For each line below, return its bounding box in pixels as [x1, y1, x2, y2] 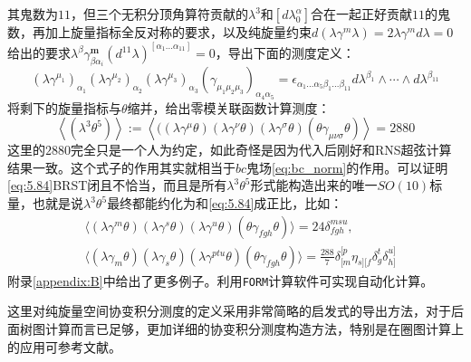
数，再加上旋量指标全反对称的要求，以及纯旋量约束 [7, 23, 312, 41]
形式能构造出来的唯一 [250, 176, 378, 195]
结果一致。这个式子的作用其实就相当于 [7, 157, 235, 176]
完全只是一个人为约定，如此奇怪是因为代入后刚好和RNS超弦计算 [71, 140, 452, 159]
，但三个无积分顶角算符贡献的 [71, 5, 248, 23]
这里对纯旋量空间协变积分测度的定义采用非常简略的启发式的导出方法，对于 [7, 301, 451, 320]
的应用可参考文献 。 [7, 337, 121, 356]
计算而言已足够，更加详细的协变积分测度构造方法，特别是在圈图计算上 [44, 319, 464, 338]
